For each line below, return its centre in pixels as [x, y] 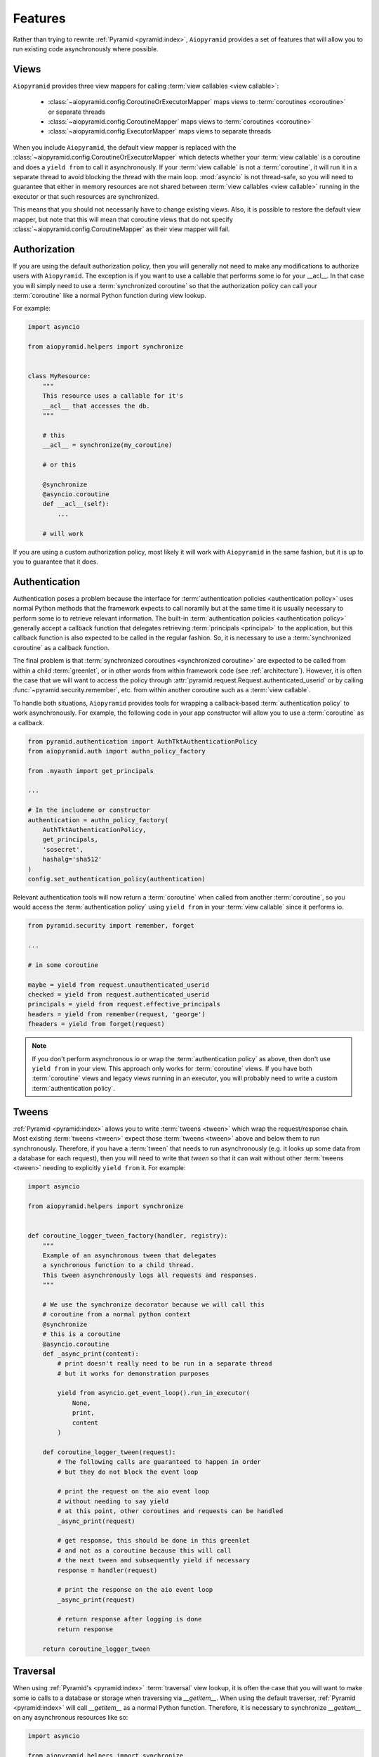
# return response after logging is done [129, 1619]
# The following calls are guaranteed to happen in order [159, 1462]
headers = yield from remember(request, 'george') [117, 1014]
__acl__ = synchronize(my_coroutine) [107, 445]
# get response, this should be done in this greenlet [154, 1541]
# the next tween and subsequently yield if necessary [154, 1561]
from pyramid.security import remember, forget [111, 926]
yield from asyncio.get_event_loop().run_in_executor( [154, 1393]
